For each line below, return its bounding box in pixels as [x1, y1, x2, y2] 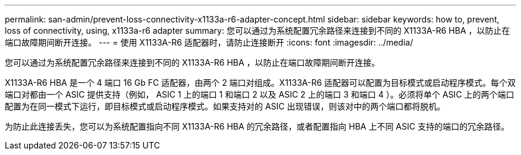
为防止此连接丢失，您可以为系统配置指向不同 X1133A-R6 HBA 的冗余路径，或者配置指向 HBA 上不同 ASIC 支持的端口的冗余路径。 [5, 121, 510, 131]
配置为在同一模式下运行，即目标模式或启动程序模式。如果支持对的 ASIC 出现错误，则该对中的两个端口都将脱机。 [5, 101, 445, 111]
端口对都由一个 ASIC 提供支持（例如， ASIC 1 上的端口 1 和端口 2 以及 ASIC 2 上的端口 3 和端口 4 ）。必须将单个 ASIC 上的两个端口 [5, 89, 514, 99]
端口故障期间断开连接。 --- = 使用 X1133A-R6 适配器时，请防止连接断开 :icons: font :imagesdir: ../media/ [5, 37, 413, 47]
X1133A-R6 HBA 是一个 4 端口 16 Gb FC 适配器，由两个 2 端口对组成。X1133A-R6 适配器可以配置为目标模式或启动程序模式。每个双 [5, 77, 516, 88]
